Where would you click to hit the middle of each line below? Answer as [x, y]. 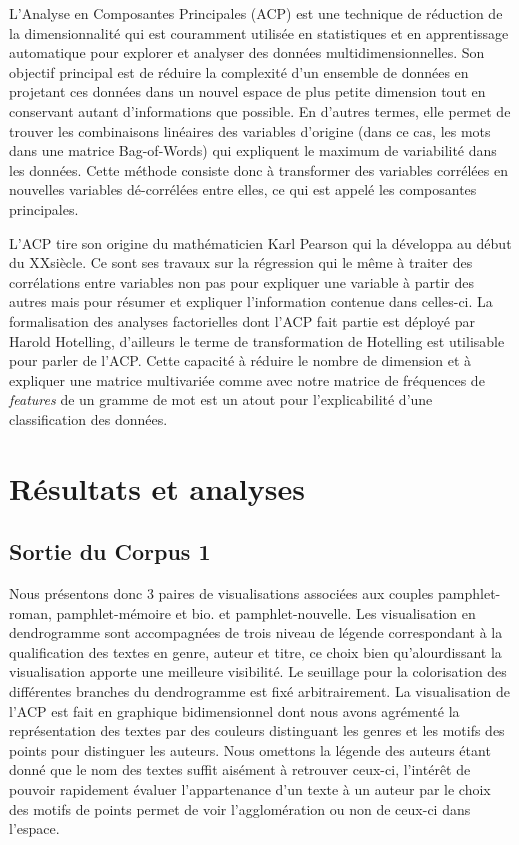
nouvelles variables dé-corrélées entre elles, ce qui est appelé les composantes [243, 189]
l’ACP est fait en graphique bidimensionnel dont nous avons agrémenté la [234, 710]
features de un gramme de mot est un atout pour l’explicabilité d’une [221, 399]
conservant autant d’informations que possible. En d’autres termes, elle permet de [260, 110]
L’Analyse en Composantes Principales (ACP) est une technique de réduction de [256, 13]
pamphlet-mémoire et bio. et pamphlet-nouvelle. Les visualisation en [266, 612]
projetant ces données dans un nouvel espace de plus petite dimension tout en [247, 91]
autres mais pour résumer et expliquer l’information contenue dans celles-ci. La [251, 301]
